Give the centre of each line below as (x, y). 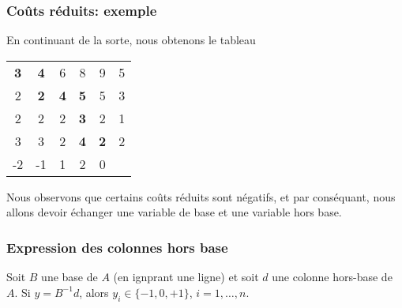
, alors (94, 292)
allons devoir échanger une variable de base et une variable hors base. (174, 212)
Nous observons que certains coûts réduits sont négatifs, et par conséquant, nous (201, 196)
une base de (70, 277)
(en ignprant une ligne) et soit (186, 277)
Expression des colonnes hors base (117, 247)
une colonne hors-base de (332, 277)
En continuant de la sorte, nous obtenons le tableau (131, 40)
